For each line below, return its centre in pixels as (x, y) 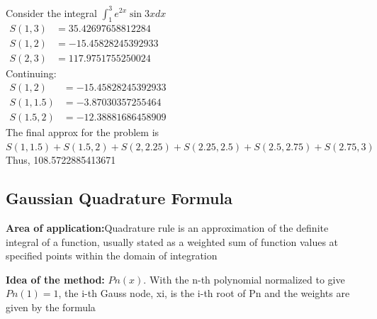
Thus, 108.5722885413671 (61, 160)
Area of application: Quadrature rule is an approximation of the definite (167, 228)
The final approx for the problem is (83, 132)
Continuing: (31, 73)
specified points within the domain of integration (112, 256)
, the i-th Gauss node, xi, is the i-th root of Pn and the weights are (204, 293)
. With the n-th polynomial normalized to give (244, 279)
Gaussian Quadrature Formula (119, 198)
